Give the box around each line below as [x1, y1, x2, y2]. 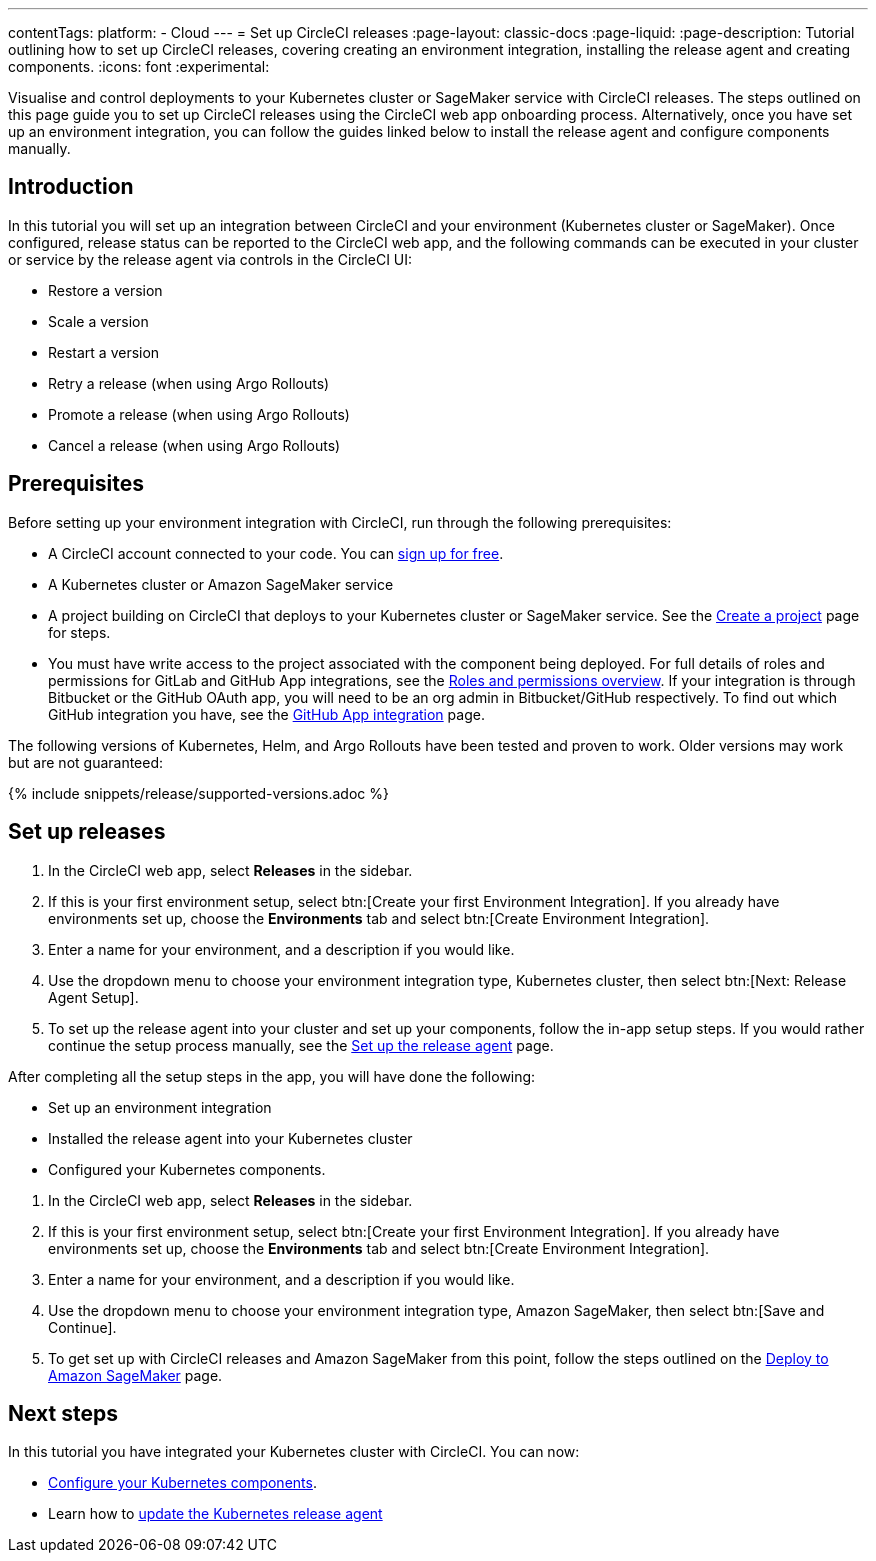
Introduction [8, 174, 134, 200]
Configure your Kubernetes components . [48, 1474, 317, 1492]
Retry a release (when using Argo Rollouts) [48, 374, 330, 392]
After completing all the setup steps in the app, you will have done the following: [8, 1067, 536, 1085]
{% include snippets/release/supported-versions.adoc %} [8, 784, 389, 802]
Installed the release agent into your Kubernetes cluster [48, 1129, 413, 1147]
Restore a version [48, 281, 163, 299]
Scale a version [48, 312, 149, 330]
